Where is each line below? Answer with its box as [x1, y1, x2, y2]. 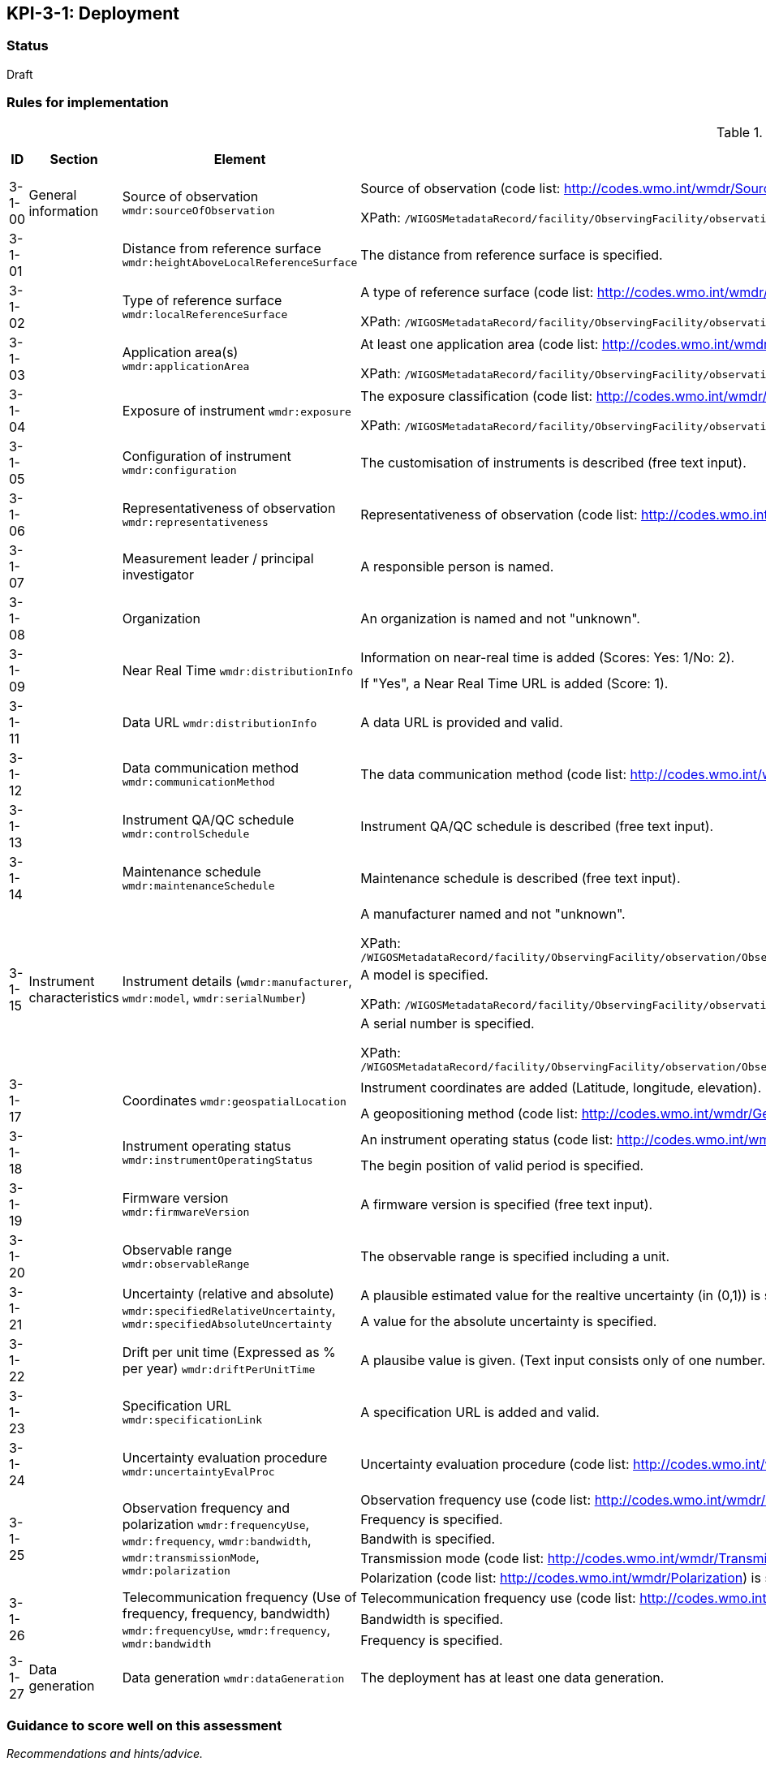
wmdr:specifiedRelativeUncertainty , [122, 1302, 336, 1319]
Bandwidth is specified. [360, 1611, 504, 1628]
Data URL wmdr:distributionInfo [122, 713, 317, 730]
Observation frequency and [122, 1500, 290, 1517]
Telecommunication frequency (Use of [122, 1588, 357, 1605]
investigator [122, 566, 194, 583]
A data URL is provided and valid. [360, 713, 563, 730]
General [28, 186, 77, 203]
